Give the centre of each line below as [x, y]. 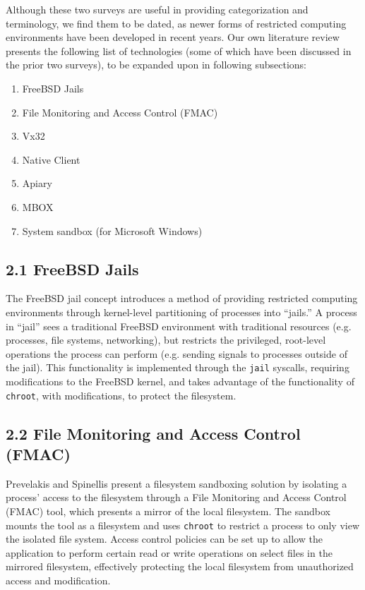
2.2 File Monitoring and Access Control [153, 433]
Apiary [37, 183]
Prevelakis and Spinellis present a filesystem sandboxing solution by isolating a [176, 483]
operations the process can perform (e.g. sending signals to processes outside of [176, 353]
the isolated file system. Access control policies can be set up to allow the [164, 539]
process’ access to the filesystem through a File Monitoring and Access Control [176, 497]
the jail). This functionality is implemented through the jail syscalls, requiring [178, 367]
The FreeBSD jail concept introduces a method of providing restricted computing [182, 298]
